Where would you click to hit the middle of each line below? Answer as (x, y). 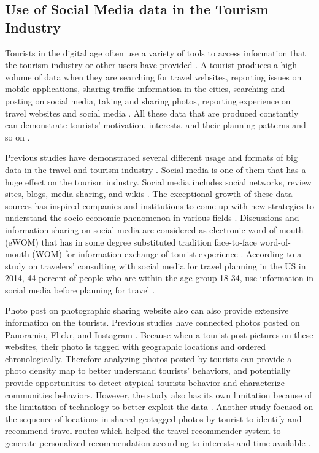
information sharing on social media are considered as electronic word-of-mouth (154, 229)
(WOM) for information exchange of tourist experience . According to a (167, 254)
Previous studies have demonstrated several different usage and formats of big (151, 157)
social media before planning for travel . (80, 289)
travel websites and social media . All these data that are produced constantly (152, 113)
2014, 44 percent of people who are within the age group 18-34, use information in (159, 278)
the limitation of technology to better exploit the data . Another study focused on (159, 407)
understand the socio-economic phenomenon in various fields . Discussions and (152, 218)
